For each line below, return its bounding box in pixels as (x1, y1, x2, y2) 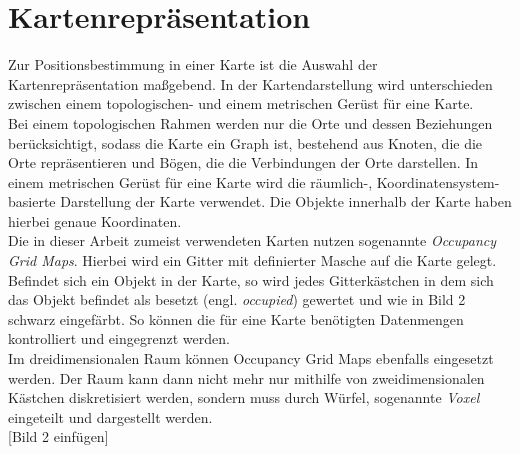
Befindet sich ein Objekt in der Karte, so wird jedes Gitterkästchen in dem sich (8, 269, 494, 290)
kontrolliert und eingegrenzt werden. (8, 328, 230, 349)
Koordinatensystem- (376, 171, 500, 192)
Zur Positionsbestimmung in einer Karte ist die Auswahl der (8, 54, 378, 75)
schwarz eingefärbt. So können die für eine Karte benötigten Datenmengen (8, 308, 464, 329)
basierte (8, 191, 56, 212)
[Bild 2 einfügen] (8, 426, 109, 447)
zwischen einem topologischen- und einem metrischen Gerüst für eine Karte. (8, 93, 474, 114)
